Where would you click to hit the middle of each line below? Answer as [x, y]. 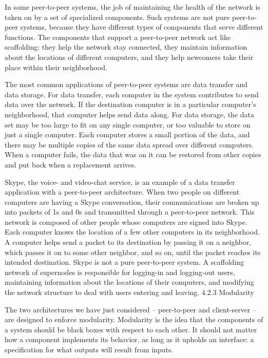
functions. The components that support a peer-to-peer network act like [118, 37]
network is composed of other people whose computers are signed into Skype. [126, 222]
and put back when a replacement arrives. [71, 164]
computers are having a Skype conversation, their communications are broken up [132, 202]
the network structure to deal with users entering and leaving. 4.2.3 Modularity [129, 292]
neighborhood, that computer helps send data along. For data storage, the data [129, 114]
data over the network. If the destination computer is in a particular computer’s [130, 104]
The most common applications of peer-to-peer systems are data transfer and [126, 84]
